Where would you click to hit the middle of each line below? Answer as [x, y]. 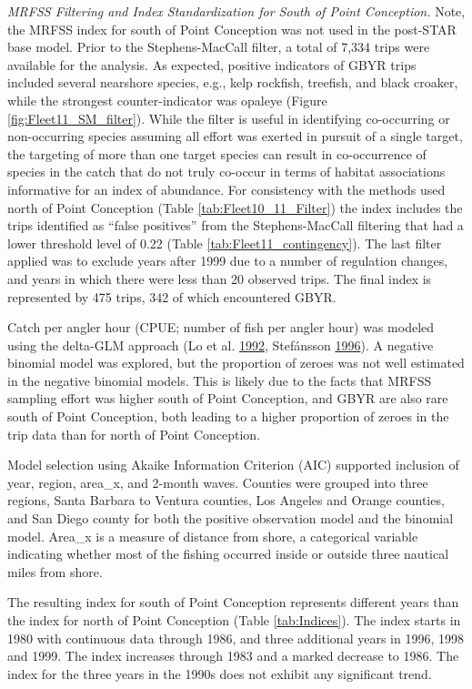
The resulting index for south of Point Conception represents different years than [233, 602]
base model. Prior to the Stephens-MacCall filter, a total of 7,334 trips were [219, 47]
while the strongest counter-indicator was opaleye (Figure [167, 100]
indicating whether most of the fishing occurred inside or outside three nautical [228, 554]
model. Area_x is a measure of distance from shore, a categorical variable [213, 536]
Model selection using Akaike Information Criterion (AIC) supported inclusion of [233, 465]
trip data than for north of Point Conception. [134, 434]
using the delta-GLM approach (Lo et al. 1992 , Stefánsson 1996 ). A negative [221, 344]
